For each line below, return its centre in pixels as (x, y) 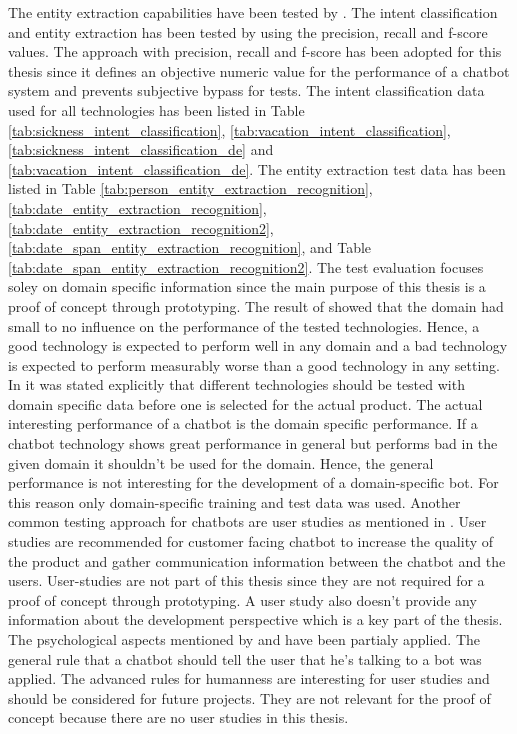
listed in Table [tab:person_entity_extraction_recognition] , (190, 188)
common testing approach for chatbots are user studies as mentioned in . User (247, 521)
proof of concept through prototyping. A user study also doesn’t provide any (242, 599)
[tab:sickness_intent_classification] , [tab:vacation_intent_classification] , (229, 129)
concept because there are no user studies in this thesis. (178, 717)
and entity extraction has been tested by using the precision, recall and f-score (248, 31)
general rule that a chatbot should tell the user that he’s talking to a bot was (245, 658)
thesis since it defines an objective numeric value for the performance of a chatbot (259, 70)
